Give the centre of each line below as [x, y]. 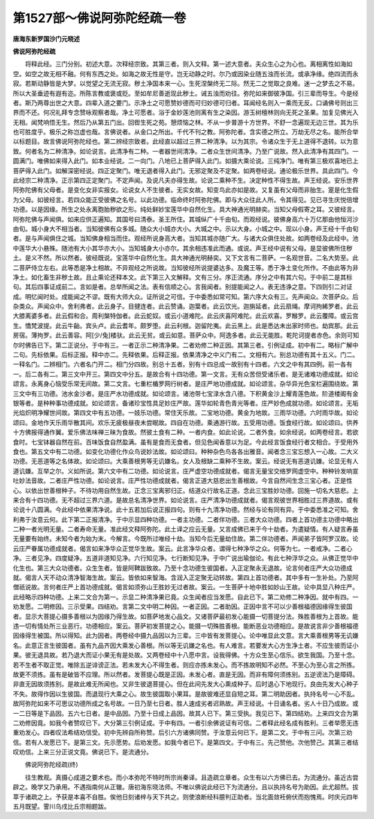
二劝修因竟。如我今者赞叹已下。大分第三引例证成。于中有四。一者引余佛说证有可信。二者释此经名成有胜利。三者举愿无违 [186, 723]
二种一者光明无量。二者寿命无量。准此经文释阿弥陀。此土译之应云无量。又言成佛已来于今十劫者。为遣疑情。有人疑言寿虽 [186, 529]
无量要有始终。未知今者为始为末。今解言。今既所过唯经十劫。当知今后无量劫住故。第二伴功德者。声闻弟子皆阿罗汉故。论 [186, 539]
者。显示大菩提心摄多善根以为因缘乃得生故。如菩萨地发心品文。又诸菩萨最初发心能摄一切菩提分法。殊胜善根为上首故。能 [186, 616]
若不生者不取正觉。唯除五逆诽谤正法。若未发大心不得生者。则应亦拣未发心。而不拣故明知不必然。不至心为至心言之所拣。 [186, 665]
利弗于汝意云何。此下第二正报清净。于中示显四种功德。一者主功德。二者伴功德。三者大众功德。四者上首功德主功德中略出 [186, 519]
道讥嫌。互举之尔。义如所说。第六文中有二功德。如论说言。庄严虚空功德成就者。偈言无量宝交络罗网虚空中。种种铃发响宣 [186, 471]
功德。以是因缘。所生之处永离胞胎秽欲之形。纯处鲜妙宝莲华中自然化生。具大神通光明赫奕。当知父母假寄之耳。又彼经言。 [186, 209]
